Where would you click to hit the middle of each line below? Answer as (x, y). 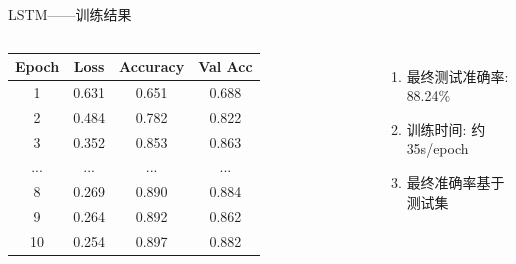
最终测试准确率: (457, 75)
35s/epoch (437, 148)
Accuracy (152, 66)
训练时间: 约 (446, 128)
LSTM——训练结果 (70, 14)
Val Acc (225, 66)
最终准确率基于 (455, 181)
